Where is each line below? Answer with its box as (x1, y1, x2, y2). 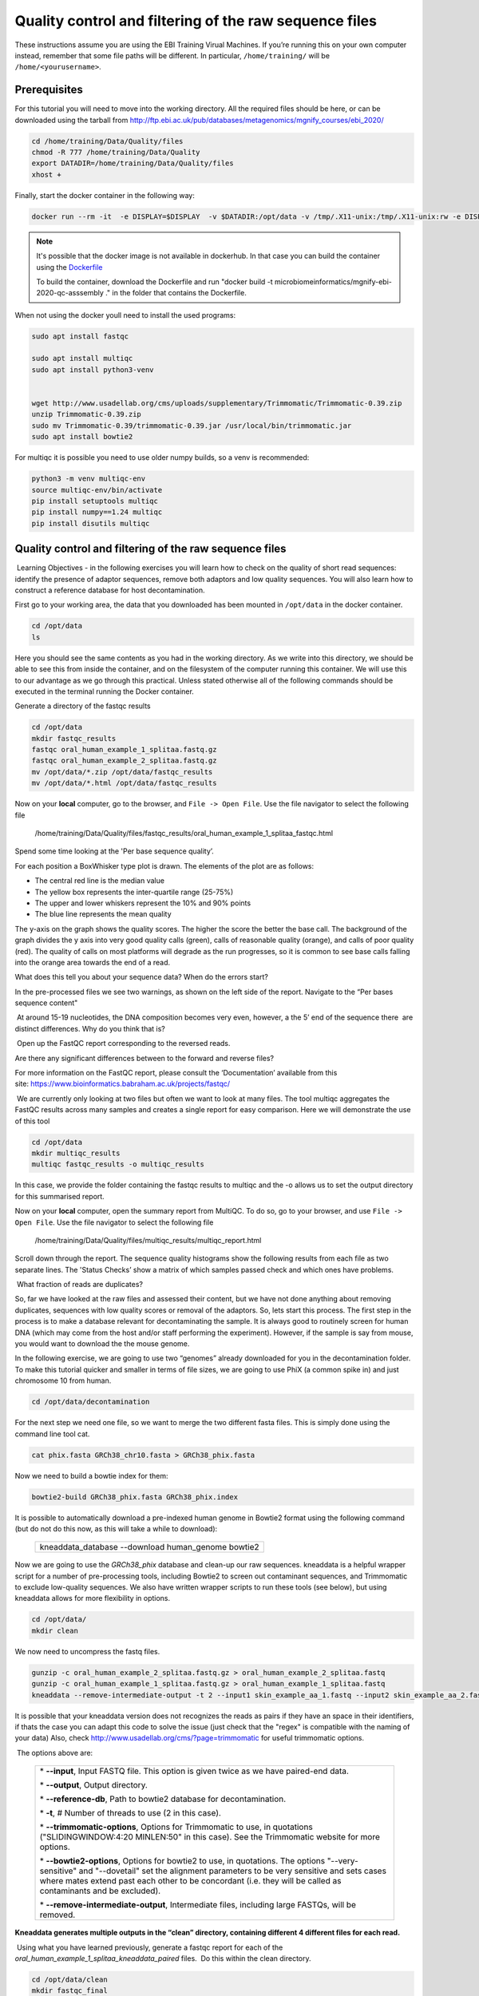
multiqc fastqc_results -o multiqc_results (31, 1160, 205, 1169)
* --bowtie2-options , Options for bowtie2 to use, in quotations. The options (39, 1855, 326, 1867)
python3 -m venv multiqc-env (31, 474, 146, 483)
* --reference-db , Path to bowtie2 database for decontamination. (39, 1793, 287, 1804)
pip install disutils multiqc (31, 519, 150, 528)
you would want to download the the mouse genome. (14, 1339, 190, 1348)
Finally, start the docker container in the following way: (14, 190, 195, 200)
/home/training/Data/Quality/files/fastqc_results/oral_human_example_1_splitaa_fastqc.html (34, 829, 334, 838)
